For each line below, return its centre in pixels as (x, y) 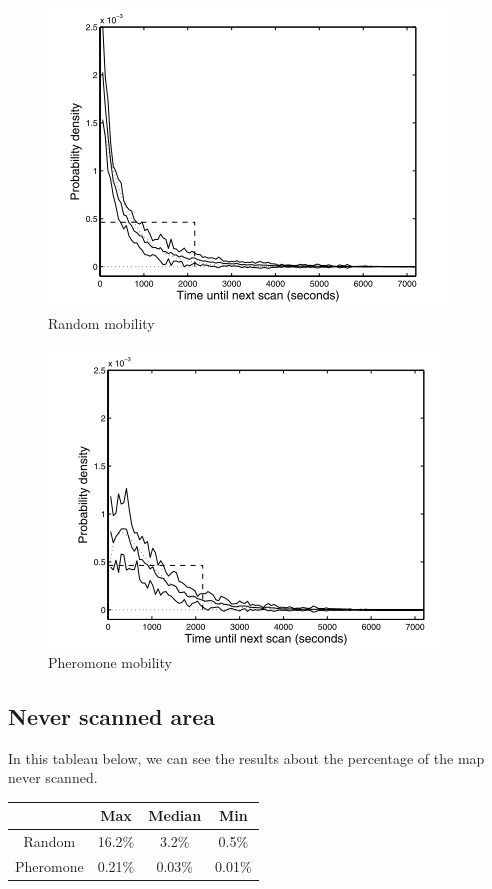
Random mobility (101, 322)
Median (175, 815)
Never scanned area (111, 715)
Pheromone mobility (110, 661)
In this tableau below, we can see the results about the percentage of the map (246, 757)
